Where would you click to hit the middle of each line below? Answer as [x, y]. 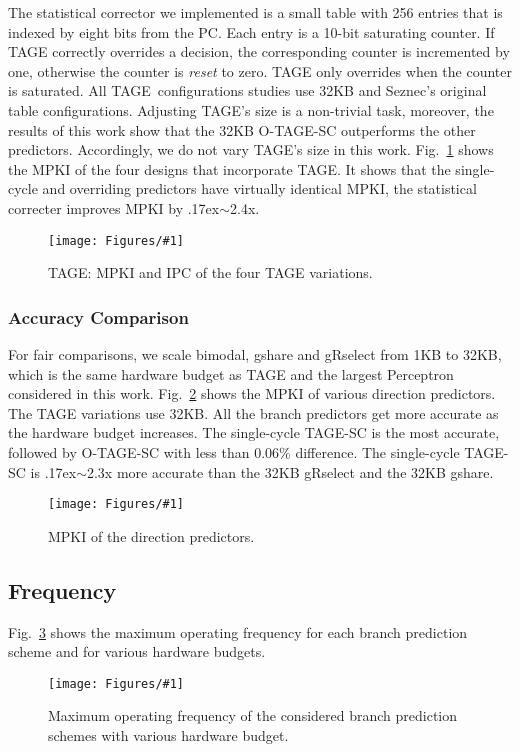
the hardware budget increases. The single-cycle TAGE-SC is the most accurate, [254, 432]
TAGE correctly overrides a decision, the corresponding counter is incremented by [259, 51]
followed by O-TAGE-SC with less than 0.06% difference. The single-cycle [234, 451]
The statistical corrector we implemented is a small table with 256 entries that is [255, 12]
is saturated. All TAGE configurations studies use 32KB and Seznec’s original [247, 90]
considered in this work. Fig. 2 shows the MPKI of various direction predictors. [252, 393]
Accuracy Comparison [98, 316]
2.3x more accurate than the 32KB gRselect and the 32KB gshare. [290, 471]
